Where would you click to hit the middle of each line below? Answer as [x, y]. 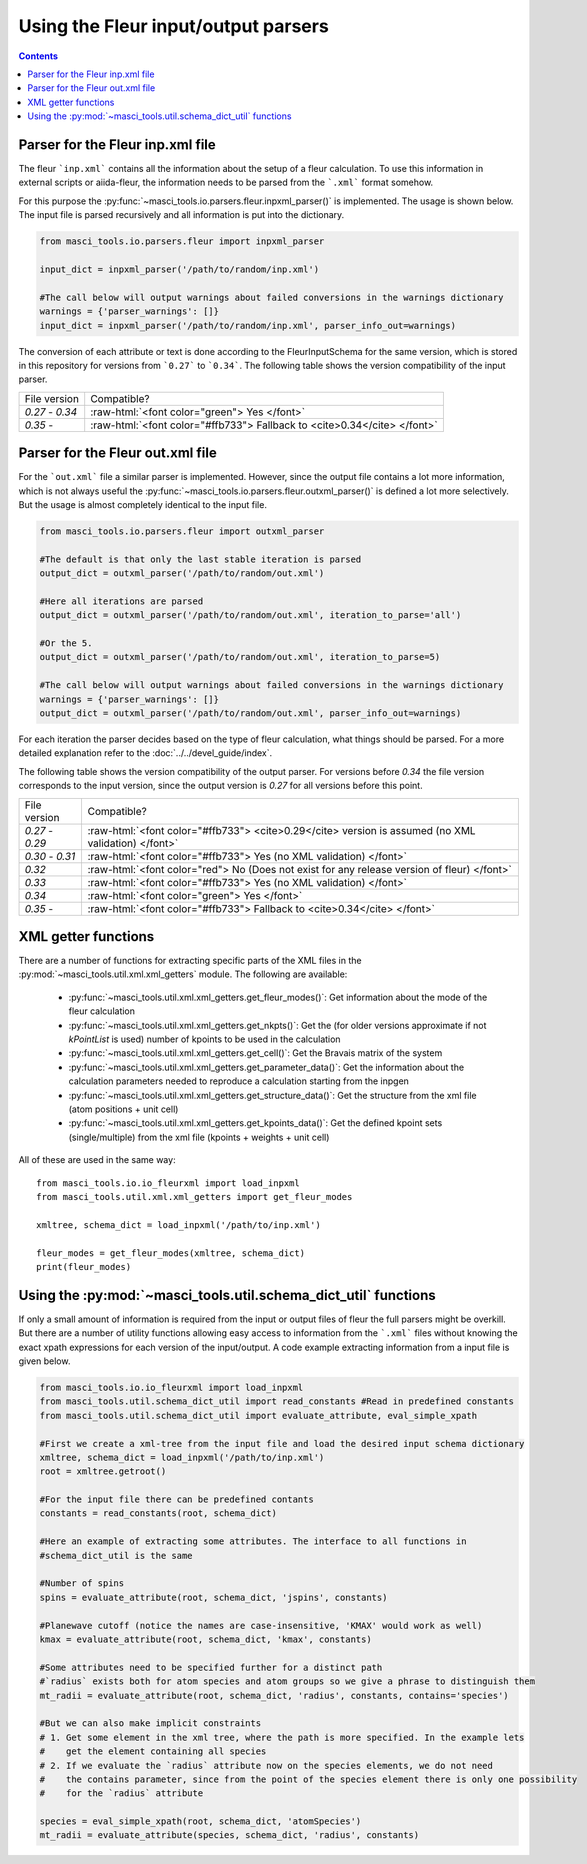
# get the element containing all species [153, 1751]
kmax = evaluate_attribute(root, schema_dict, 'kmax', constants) [205, 1639]
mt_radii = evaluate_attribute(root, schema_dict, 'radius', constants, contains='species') [274, 1695]
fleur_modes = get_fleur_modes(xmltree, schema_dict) [170, 1253]
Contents [38, 56]
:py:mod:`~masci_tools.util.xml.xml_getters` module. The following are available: [183, 974]
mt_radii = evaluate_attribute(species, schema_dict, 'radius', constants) [229, 1835]
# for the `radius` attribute [121, 1793]
